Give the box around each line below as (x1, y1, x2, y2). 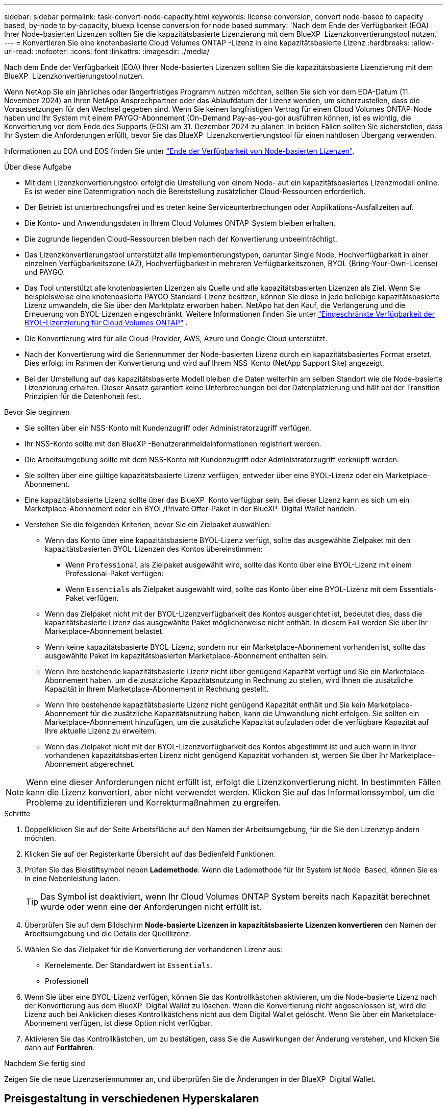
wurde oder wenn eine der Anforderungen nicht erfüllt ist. (40, 902, 262, 912)
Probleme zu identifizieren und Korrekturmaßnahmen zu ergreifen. (26, 797, 281, 808)
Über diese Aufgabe (4, 162, 71, 171)
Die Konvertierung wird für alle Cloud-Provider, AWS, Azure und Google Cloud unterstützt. (24, 334, 328, 343)
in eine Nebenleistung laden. (24, 874, 120, 883)
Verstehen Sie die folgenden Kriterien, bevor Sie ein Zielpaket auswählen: (24, 520, 271, 529)
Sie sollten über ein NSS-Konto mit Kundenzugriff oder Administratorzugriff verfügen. (24, 423, 312, 432)
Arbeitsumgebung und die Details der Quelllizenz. (24, 929, 191, 938)
